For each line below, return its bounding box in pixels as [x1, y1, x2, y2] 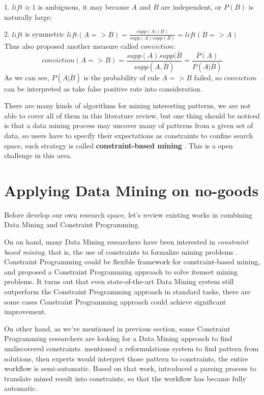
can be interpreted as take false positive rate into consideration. [4, 83, 202, 94]
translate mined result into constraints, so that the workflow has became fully [4, 373, 246, 383]
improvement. [4, 306, 47, 317]
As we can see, [4, 72, 49, 82]
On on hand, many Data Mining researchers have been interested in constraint [4, 236, 249, 247]
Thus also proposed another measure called [4, 40, 139, 51]
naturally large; [4, 11, 52, 22]
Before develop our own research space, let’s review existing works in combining [4, 209, 253, 220]
